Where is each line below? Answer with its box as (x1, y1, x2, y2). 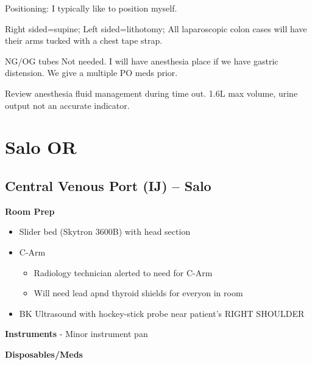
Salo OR (5, 134, 77, 159)
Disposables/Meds (5, 347, 83, 360)
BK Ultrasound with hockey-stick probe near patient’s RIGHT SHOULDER (19, 307, 305, 319)
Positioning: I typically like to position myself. (5, 2, 177, 14)
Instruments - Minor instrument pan (5, 327, 148, 340)
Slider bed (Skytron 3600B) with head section (19, 225, 191, 238)
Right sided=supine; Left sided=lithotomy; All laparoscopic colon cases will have (5, 22, 307, 35)
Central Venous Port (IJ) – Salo (5, 176, 211, 195)
